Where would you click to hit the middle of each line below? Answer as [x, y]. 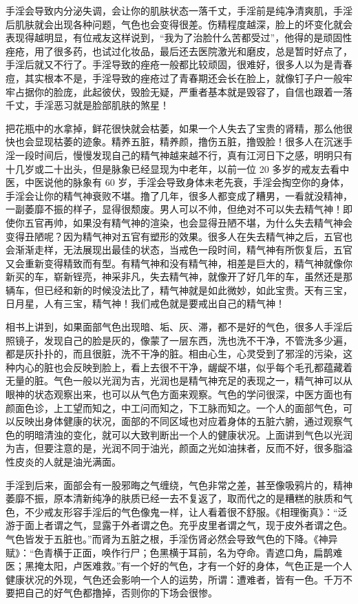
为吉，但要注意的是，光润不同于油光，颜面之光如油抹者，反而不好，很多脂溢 [179, 448]
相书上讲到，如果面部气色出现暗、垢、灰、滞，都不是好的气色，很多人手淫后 [179, 327]
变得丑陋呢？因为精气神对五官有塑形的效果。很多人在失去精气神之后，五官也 [179, 236]
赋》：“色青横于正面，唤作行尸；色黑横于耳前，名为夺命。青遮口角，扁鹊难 [174, 552]
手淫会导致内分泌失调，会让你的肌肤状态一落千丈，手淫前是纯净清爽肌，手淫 [179, 10]
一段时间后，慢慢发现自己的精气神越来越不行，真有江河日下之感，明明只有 [183, 155]
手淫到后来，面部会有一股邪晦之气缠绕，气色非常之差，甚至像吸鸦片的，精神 [179, 485]
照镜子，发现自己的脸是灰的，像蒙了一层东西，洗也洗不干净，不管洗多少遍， [179, 340]
